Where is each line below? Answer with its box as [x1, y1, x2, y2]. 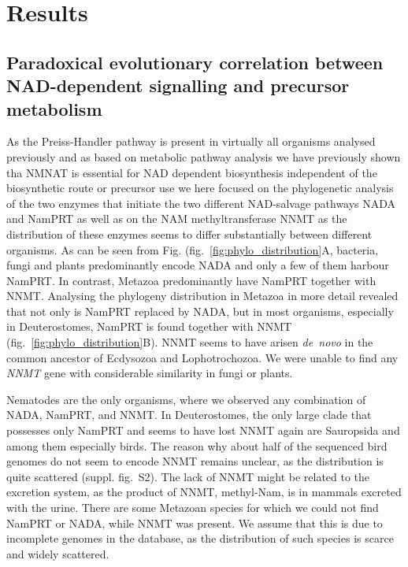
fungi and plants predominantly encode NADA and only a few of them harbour [6, 257, 389, 273]
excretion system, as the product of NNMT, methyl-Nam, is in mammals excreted [6, 484, 402, 500]
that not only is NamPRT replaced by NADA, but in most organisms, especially [6, 302, 394, 319]
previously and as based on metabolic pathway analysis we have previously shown [6, 148, 401, 165]
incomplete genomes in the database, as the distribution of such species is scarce [6, 530, 394, 547]
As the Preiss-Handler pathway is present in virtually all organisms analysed [6, 133, 376, 150]
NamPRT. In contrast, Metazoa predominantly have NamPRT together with [6, 272, 376, 288]
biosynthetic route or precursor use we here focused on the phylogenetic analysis [6, 180, 394, 196]
